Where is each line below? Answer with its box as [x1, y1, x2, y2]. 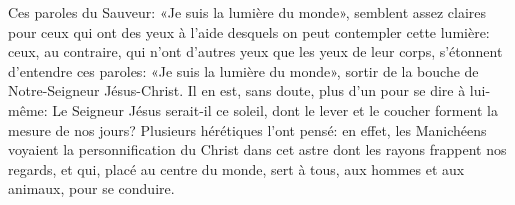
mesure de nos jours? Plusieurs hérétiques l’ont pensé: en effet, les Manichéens [8, 119, 487, 140]
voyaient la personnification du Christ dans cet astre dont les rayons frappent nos [8, 139, 507, 160]
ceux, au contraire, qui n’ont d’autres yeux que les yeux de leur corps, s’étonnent [8, 41, 503, 62]
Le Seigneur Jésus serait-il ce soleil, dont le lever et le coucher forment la [52, 99, 499, 120]
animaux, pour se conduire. [8, 178, 175, 199]
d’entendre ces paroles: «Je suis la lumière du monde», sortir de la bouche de [8, 60, 479, 81]
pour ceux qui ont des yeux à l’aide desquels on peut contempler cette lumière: [8, 21, 490, 42]
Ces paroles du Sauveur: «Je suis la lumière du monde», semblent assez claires [8, 2, 487, 22]
